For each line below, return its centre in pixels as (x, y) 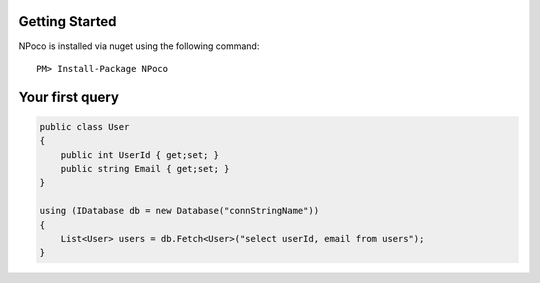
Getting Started (67, 21)
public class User (84, 126)
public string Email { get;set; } (145, 169)
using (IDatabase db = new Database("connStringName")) (179, 211)
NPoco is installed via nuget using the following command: (139, 46)
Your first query (69, 96)
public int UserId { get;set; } (140, 154)
